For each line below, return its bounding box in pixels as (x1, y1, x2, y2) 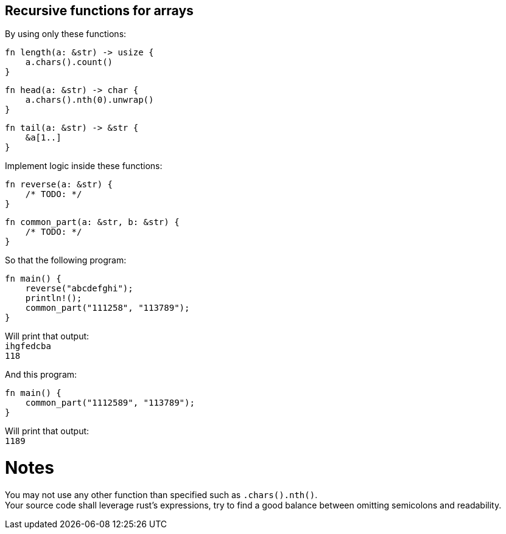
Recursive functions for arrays (5, 3, 194, 18)
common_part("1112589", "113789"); (25, 398, 195, 408)
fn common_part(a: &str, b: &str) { (5, 217, 180, 227)
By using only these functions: (5, 29, 127, 40)
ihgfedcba (5, 341, 51, 352)
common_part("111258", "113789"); (25, 303, 190, 313)
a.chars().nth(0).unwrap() (25, 95, 154, 105)
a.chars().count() (25, 57, 113, 68)
